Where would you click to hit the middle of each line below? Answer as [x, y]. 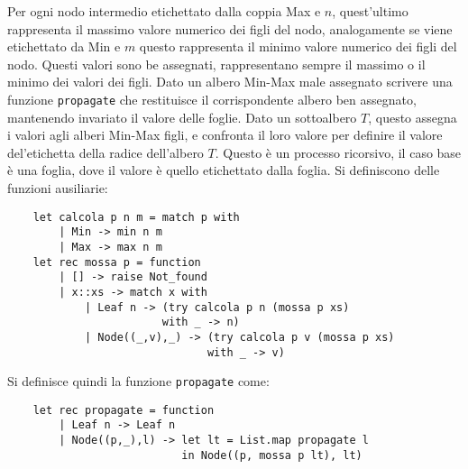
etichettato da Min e [64, 46]
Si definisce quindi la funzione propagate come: [138, 381]
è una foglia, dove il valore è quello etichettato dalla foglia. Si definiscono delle [224, 170]
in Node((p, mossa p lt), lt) [272, 455]
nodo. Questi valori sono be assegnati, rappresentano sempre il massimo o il [216, 64]
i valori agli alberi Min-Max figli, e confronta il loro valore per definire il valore [225, 135]
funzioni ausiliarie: [58, 188]
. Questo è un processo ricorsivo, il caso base [338, 152]
